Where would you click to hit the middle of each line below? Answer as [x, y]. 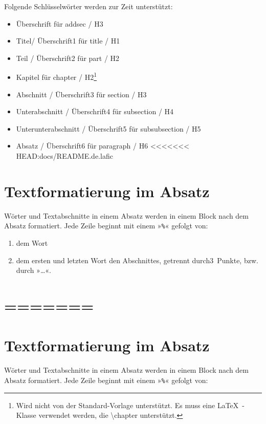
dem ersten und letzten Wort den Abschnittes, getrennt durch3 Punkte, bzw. [137, 260]
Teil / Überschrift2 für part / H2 [68, 58]
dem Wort [32, 242]
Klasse [26, 415]
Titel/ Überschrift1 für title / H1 [68, 41]
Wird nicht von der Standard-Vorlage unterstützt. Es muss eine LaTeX [127, 405]
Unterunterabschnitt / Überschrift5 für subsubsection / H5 [108, 128]
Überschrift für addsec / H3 [60, 23]
